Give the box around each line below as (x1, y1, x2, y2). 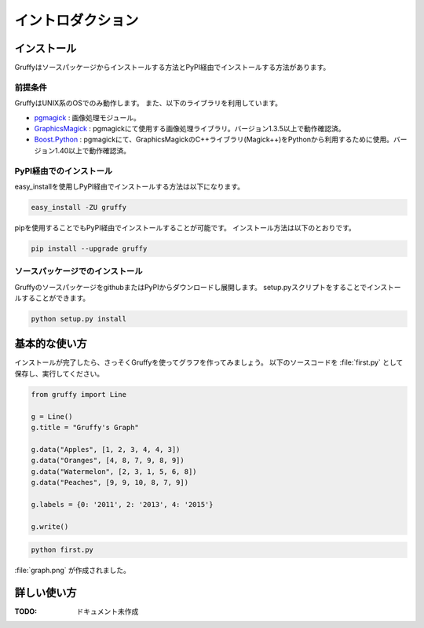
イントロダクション (14, 12, 139, 29)
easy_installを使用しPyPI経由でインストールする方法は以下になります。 (14, 182, 245, 191)
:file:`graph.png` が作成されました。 (14, 566, 131, 575)
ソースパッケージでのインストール (14, 266, 143, 277)
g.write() (31, 522, 69, 531)
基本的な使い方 (14, 337, 87, 351)
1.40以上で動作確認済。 (54, 145, 131, 155)
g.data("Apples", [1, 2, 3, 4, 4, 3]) (31, 445, 181, 454)
